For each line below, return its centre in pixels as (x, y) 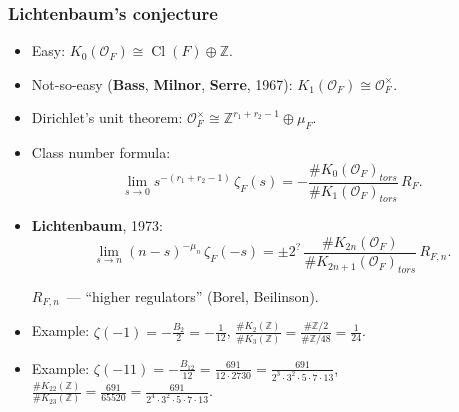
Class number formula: (101, 152)
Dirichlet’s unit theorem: (107, 117)
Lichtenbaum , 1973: (97, 225)
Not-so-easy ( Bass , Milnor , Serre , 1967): (162, 83)
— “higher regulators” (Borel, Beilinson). (192, 295)
